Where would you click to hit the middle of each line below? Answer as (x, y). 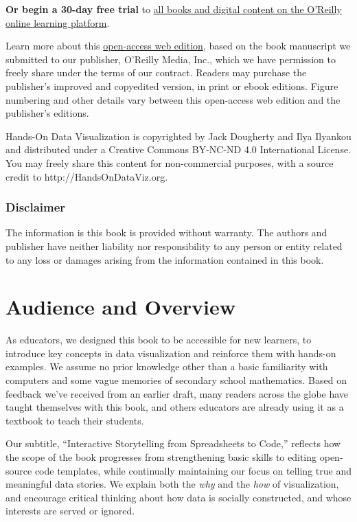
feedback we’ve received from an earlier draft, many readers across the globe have (177, 393)
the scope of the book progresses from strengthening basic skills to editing (161, 457)
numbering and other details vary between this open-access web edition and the (173, 99)
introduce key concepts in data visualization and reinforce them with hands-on (171, 353)
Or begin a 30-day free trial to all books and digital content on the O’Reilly (174, 9)
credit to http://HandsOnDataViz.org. (87, 176)
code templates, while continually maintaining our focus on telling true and (193, 470)
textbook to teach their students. (75, 420)
